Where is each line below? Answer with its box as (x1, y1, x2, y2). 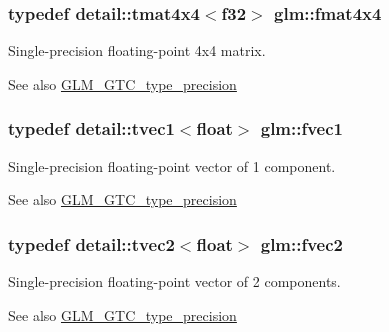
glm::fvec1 (260, 116, 344, 141)
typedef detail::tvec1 (8, 116, 175, 141)
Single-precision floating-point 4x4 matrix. (8, 40, 266, 61)
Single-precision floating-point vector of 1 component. (8, 155, 336, 176)
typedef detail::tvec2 (8, 231, 175, 256)
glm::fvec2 (260, 231, 344, 256)
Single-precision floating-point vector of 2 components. (8, 271, 341, 292)
